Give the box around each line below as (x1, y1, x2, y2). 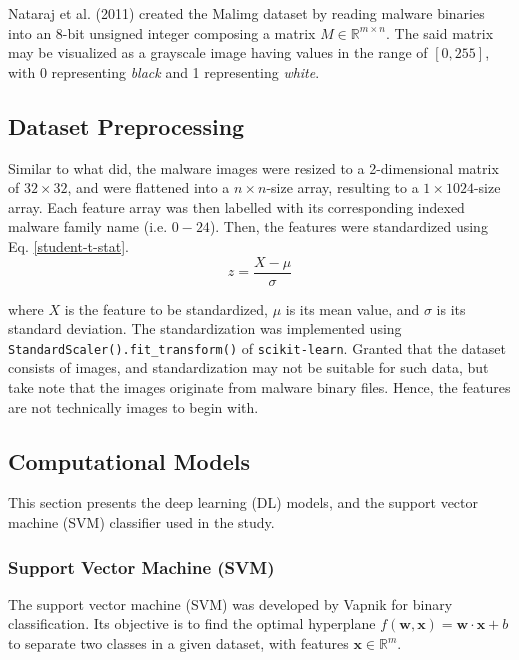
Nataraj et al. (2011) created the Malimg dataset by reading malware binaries (8, 3, 485, 23)
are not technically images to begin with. (8, 396, 259, 417)
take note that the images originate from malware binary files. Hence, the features (8, 377, 511, 398)
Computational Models (8, 445, 251, 476)
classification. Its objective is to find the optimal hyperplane (8, 613, 376, 634)
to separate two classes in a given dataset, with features (8, 633, 349, 654)
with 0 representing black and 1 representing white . (8, 61, 320, 82)
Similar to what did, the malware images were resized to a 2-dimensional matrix (8, 157, 499, 178)
